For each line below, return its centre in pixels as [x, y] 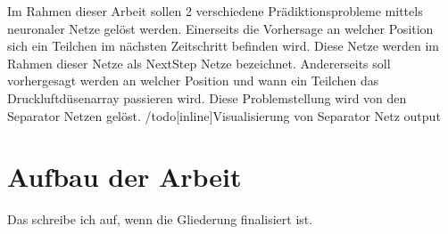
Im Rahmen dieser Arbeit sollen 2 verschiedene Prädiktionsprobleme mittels [215, 11]
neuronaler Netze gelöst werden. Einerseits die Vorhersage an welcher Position [220, 28]
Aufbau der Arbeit [124, 177]
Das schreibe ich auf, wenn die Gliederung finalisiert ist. [160, 219]
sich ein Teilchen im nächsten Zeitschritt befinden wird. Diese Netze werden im [223, 46]
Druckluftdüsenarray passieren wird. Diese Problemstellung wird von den [207, 97]
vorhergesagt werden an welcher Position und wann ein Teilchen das [193, 81]
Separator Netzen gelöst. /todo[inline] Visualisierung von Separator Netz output [224, 115]
